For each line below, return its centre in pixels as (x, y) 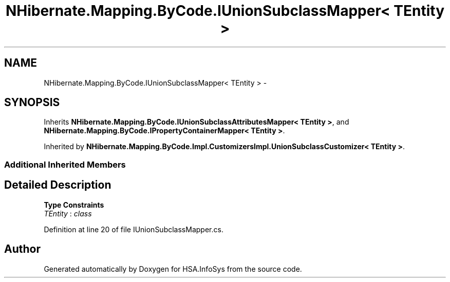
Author (22, 249)
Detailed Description (58, 185)
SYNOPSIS (32, 103)
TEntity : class (68, 213)
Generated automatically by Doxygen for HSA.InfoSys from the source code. (173, 269)
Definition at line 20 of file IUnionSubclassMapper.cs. (134, 229)
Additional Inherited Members (65, 164)
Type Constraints (74, 205)
